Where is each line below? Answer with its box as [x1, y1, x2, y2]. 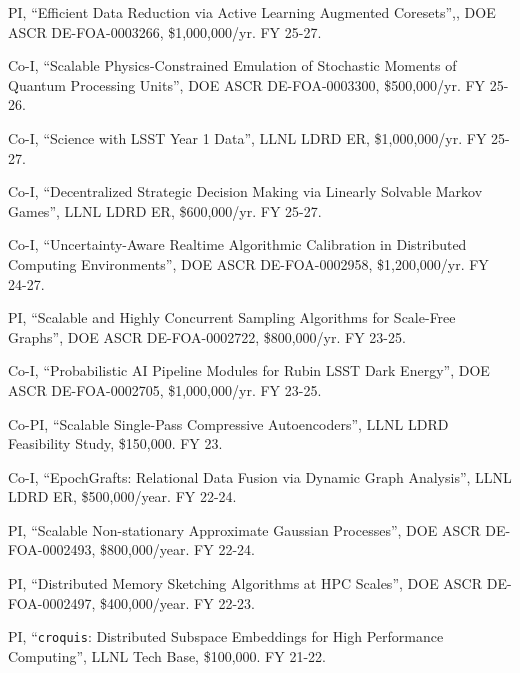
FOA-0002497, [8, 592, 96, 613]
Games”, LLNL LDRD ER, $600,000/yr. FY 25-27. [8, 200, 322, 221]
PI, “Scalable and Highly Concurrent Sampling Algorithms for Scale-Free [8, 307, 456, 328]
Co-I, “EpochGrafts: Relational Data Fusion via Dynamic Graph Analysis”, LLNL [8, 466, 512, 487]
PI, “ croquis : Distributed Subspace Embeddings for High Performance [8, 626, 444, 647]
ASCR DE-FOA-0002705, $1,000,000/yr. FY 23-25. [8, 379, 322, 400]
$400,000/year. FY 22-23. [99, 592, 255, 613]
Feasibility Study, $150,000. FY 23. [8, 433, 223, 454]
